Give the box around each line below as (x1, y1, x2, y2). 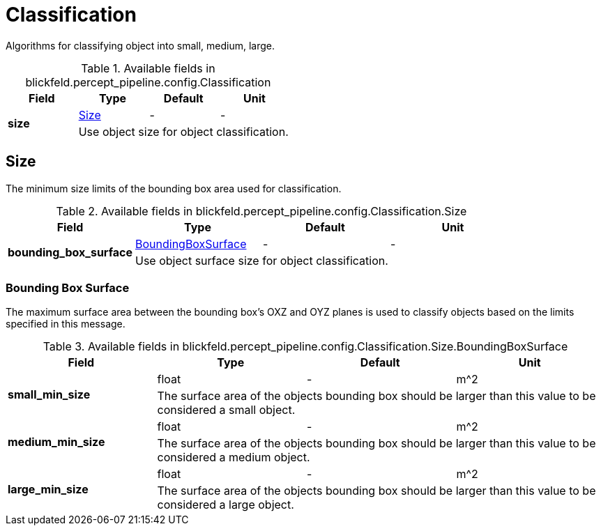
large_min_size (8, 482, 89, 497)
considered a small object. (157, 403, 296, 417)
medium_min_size (8, 435, 105, 449)
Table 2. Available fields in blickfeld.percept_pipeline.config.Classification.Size (56, 203, 467, 218)
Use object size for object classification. (78, 124, 289, 139)
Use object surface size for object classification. (135, 253, 388, 268)
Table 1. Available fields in (81, 61, 215, 75)
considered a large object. (157, 498, 294, 512)
